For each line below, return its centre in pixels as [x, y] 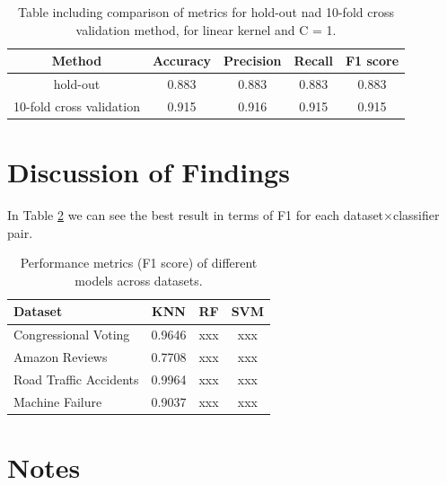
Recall [313, 61]
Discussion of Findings [149, 172]
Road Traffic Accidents [76, 379]
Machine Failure [58, 401]
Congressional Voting [72, 335]
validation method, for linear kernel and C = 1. [206, 29]
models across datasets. [139, 280]
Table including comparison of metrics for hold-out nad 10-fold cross [206, 12]
